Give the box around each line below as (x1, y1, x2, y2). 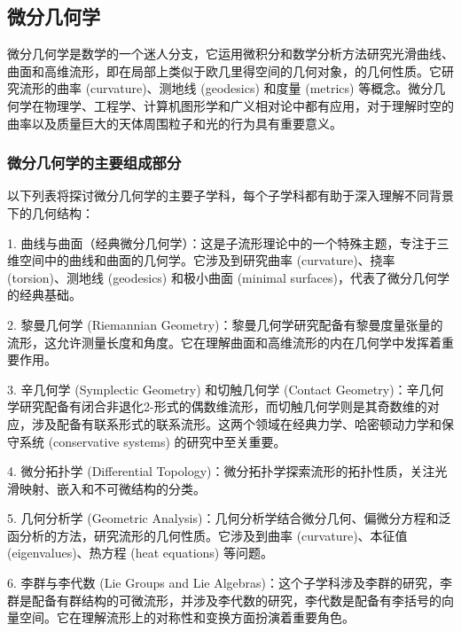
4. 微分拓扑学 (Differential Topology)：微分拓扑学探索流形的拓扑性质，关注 (7, 462, 435, 480)
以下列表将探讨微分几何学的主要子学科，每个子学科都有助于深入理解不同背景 (7, 186, 454, 205)
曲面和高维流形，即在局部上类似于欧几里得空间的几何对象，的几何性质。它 (7, 61, 441, 80)
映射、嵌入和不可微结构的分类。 (19, 479, 206, 497)
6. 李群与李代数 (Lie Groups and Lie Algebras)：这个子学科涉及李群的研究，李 (7, 573, 452, 592)
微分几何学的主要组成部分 (7, 152, 182, 174)
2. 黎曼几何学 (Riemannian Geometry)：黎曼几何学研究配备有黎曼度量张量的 (7, 315, 443, 333)
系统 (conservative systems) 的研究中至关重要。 (19, 432, 286, 450)
